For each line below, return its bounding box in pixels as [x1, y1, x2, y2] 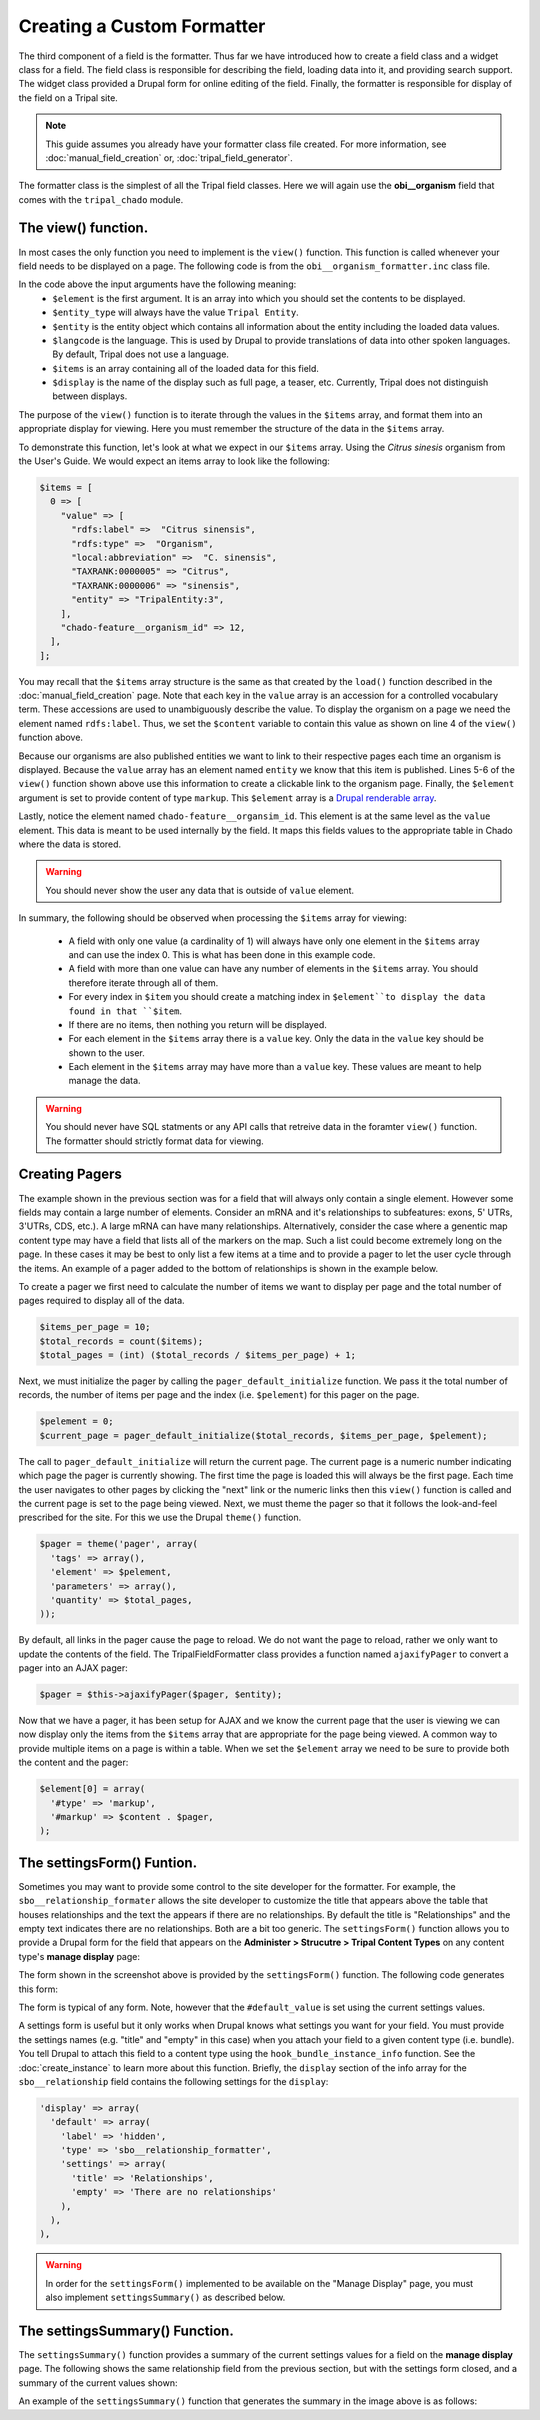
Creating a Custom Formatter [18, 15, 266, 37]
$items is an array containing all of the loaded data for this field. [52, 362, 320, 374]
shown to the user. [68, 1046, 145, 1059]
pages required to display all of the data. [18, 1295, 185, 1307]
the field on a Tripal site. [18, 91, 119, 104]
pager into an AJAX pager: [18, 1662, 129, 1674]
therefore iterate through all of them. [68, 976, 219, 989]
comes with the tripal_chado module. [18, 193, 184, 205]
